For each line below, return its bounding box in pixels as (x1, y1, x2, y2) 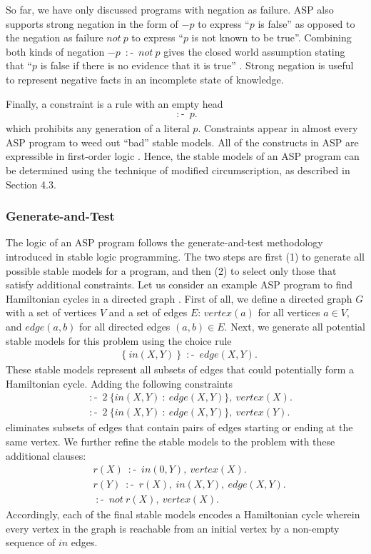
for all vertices (258, 305, 320, 320)
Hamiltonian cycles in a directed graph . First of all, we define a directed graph (6, 291, 352, 306)
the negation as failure (6, 30, 103, 45)
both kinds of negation (6, 44, 105, 59)
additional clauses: (6, 448, 86, 463)
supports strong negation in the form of (6, 16, 178, 31)
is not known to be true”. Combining (191, 30, 352, 45)
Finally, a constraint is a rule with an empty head (6, 96, 223, 111)
